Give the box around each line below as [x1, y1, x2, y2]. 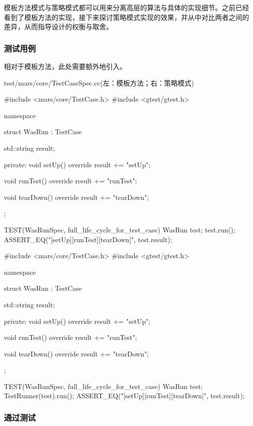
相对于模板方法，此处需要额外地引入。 [4, 61, 126, 71]
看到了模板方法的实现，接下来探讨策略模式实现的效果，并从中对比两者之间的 [4, 12, 249, 22]
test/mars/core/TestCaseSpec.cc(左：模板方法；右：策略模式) [4, 77, 194, 88]
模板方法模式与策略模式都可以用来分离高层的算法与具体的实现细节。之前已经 [4, 2, 249, 12]
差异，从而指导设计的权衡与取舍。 [4, 21, 113, 32]
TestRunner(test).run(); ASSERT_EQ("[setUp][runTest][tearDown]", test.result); [4, 390, 245, 401]
